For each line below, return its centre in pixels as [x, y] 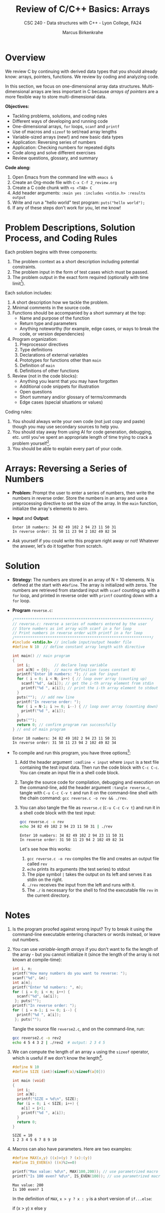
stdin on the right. [45, 880]
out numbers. [26, 940]
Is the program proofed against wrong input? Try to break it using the [82, 929]
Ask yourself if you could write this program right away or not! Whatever [85, 541]
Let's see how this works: [46, 849]
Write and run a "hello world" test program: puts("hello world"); [79, 202]
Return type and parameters [48, 324]
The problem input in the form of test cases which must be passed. [80, 272]
